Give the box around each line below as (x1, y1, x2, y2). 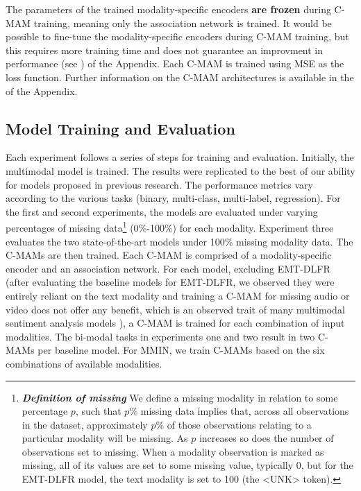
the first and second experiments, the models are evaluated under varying (6, 204, 318, 218)
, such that (75, 404, 121, 418)
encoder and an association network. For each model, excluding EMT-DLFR (6, 261, 330, 275)
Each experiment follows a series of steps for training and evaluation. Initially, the (6, 150, 354, 164)
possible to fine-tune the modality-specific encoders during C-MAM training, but (6, 29, 349, 44)
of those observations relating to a (167, 417, 312, 431)
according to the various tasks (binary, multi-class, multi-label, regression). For (6, 191, 341, 205)
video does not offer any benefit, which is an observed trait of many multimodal (6, 302, 345, 316)
